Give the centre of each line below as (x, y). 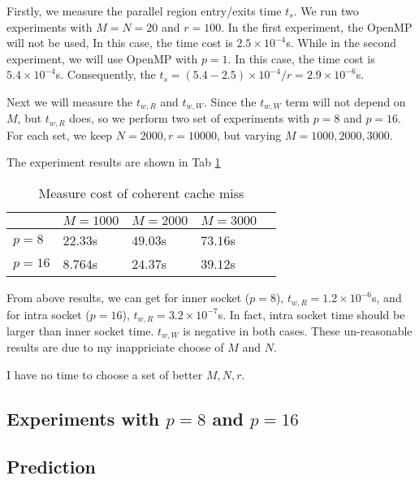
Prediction (51, 466)
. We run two (326, 11)
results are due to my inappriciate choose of (115, 347)
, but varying (249, 134)
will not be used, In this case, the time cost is (120, 43)
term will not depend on (346, 101)
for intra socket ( (48, 314)
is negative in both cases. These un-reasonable (298, 330)
